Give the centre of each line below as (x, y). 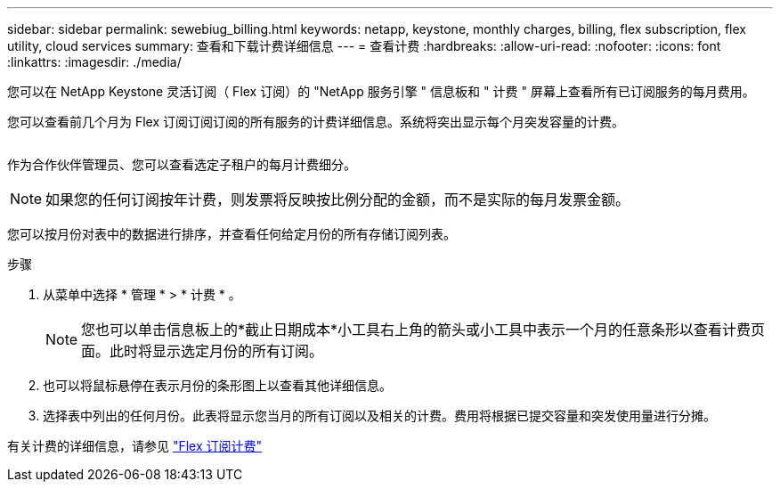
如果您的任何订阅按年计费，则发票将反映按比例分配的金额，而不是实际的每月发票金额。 (338, 200)
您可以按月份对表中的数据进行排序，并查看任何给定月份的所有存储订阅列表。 (232, 234)
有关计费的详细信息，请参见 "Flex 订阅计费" (135, 446)
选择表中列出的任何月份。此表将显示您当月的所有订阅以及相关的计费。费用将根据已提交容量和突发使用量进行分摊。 (379, 416)
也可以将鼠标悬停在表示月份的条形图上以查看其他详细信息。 (217, 385)
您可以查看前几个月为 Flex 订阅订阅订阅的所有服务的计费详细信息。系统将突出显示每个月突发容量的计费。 (316, 122)
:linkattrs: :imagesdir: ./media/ (94, 62)
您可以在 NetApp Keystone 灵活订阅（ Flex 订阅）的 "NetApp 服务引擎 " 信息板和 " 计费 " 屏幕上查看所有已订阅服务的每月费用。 (381, 91)
